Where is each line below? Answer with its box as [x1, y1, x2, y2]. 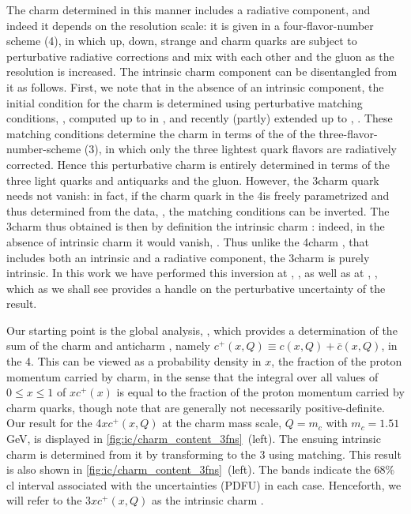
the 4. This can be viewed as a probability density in [6, 353, 262, 370]
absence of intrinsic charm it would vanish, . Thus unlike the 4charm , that [6, 233, 369, 249]
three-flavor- [319, 125, 378, 141]
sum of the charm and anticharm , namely [6, 337, 210, 354]
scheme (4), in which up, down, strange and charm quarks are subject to [6, 32, 357, 49]
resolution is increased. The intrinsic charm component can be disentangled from [6, 63, 398, 80]
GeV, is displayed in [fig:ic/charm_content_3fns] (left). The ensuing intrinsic [6, 430, 381, 447]
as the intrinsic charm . [151, 492, 264, 508]
